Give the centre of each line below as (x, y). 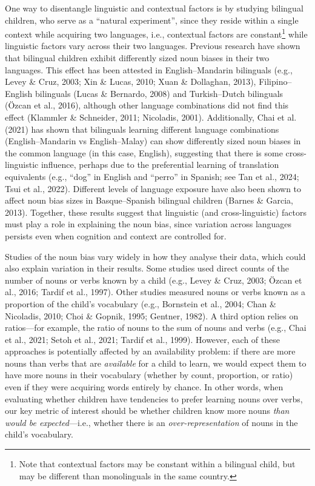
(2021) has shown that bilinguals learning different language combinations (142, 129)
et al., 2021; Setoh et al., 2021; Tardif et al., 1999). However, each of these (142, 339)
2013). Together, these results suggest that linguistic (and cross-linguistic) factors (156, 212)
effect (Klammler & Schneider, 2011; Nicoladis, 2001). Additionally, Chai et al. (151, 117)
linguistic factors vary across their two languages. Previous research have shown (153, 46)
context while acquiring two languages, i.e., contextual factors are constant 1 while (156, 33)
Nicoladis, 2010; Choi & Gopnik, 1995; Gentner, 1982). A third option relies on (152, 315)
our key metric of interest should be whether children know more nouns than (147, 411)
